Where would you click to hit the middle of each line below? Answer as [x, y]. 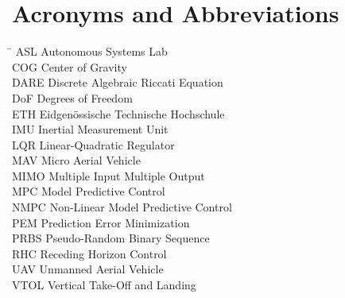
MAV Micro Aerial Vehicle [76, 160]
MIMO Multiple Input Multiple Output [109, 175]
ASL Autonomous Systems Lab [91, 51]
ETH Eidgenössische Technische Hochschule [118, 113]
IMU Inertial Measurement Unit [90, 129]
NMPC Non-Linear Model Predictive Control [122, 207]
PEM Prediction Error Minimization [101, 222]
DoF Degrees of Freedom [72, 97]
